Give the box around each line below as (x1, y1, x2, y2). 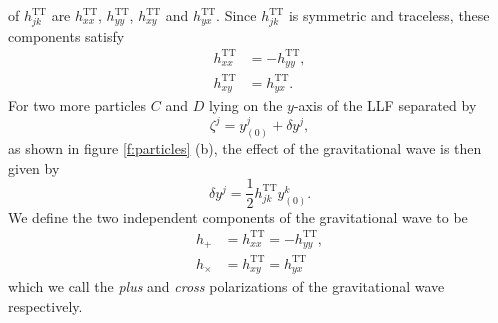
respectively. (8, 295, 83, 316)
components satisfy (8, 25, 125, 46)
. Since (216, 5, 257, 25)
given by (8, 157, 60, 178)
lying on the (208, 95, 283, 116)
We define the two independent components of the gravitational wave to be (8, 206, 468, 227)
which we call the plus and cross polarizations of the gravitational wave (8, 276, 445, 297)
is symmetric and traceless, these (288, 5, 490, 25)
